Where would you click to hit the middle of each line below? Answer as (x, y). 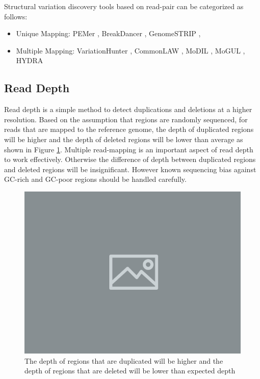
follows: (16, 16)
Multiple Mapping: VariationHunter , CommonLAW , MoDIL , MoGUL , (131, 50)
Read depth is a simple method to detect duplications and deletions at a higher (128, 109)
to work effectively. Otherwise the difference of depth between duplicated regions (130, 159)
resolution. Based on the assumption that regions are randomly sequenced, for (126, 119)
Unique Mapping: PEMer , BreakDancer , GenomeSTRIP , (108, 33)
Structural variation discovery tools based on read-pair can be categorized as (124, 6)
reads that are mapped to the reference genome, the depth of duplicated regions (129, 129)
